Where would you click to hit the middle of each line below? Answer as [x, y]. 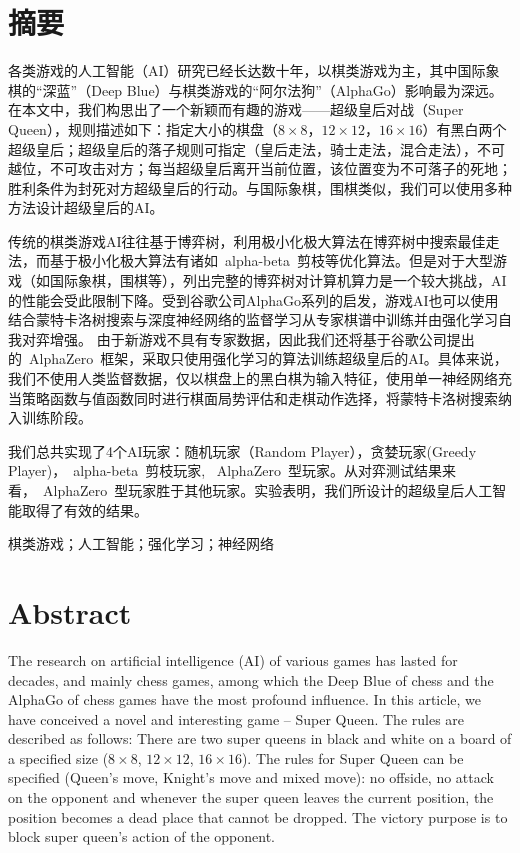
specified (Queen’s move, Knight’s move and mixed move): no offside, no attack [251, 777]
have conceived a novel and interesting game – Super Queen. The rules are [236, 718]
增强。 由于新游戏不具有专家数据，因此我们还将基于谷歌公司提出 [262, 338]
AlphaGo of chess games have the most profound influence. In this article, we [245, 699]
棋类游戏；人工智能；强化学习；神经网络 [141, 543]
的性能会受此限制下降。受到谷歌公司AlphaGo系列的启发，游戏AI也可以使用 [253, 299]
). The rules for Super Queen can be [352, 757]
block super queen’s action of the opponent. [141, 836]
